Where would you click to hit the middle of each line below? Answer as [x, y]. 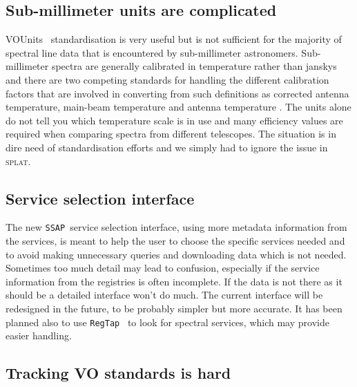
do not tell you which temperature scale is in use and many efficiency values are [174, 120]
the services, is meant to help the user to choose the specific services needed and [175, 240]
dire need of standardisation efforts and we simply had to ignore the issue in [167, 147]
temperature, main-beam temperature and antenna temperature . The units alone [178, 107]
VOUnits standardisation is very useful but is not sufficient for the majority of [174, 39]
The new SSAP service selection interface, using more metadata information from [176, 227]
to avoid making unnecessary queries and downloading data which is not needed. [176, 254]
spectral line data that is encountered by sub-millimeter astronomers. [152, 52]
